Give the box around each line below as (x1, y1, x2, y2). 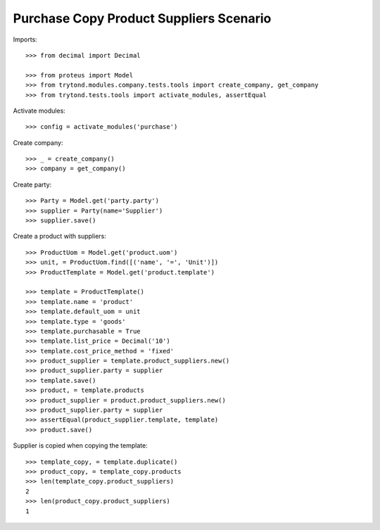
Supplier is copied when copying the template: (13, 441, 148, 450)
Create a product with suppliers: (13, 232, 107, 241)
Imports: (13, 35, 38, 44)
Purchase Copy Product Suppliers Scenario (13, 11, 272, 26)
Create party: (13, 180, 52, 189)
